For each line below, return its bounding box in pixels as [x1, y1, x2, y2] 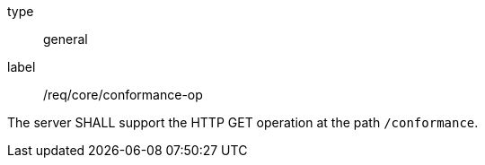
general [43, 31, 88, 47]
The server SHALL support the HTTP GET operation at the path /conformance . [7, 115, 479, 130]
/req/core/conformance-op [43, 87, 203, 102]
